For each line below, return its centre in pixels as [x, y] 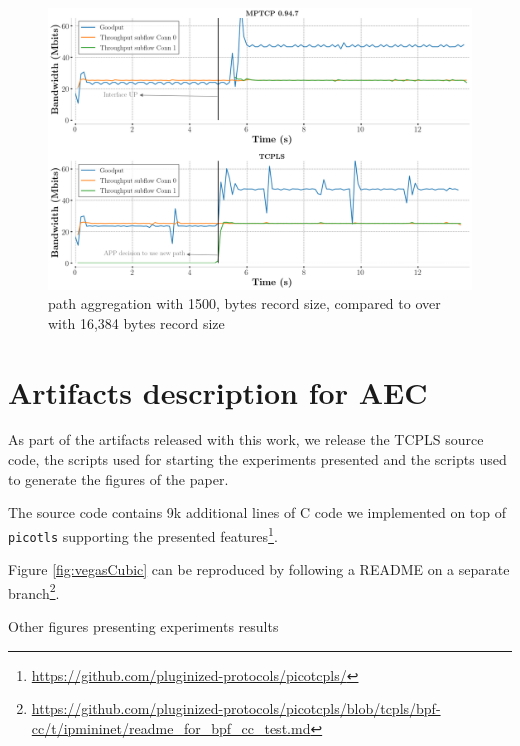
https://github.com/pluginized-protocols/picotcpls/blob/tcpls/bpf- [236, 708]
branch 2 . [34, 591]
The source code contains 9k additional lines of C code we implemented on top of [257, 512]
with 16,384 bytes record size [136, 322]
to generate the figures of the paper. [118, 478]
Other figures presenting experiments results [143, 626]
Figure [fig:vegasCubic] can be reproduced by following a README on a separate [259, 569]
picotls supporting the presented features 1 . [143, 534]
